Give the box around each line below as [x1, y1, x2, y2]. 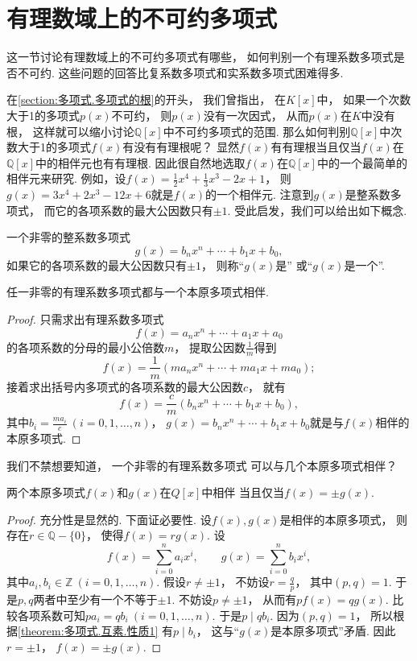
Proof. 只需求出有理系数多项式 [6, 311, 164, 328]
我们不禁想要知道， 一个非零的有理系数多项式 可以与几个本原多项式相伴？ [6, 457, 398, 473]
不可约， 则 [111, 106, 172, 123]
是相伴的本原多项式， [279, 510, 393, 527]
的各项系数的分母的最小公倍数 [6, 338, 164, 355]
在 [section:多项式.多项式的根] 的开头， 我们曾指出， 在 [6, 91, 286, 108]
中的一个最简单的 [316, 154, 407, 171]
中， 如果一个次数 [316, 91, 411, 108]
